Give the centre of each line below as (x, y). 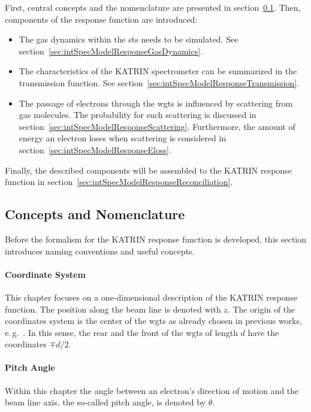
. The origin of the (261, 309)
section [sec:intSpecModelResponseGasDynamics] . (111, 51)
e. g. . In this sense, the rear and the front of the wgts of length (121, 332)
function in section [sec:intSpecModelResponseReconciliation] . (119, 182)
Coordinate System (45, 274)
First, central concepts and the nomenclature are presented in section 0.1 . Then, (153, 7)
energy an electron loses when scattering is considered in (123, 138)
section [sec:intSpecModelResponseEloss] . (95, 149)
